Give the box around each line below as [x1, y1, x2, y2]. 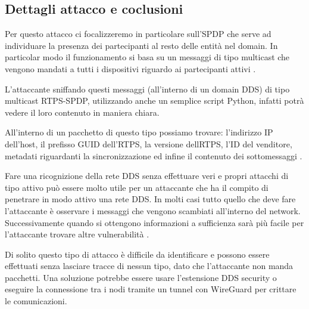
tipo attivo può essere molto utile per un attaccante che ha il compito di [5, 181, 269, 193]
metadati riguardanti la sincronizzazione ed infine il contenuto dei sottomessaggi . [5, 149, 302, 162]
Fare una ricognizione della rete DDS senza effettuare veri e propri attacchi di [5, 169, 289, 182]
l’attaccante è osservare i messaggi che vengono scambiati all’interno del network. [5, 204, 301, 217]
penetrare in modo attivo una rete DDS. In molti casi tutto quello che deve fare [5, 193, 296, 205]
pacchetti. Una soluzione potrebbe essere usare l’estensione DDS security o [5, 271, 277, 283]
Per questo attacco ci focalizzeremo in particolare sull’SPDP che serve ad [5, 27, 271, 40]
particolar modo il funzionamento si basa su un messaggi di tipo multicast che [5, 51, 290, 63]
